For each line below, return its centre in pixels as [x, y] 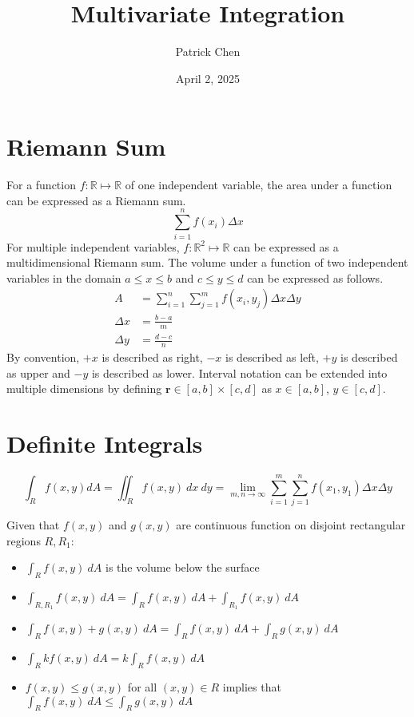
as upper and [38, 372]
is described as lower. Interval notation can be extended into [239, 372]
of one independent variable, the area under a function [259, 185]
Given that [33, 525]
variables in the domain [64, 277]
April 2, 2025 [208, 78]
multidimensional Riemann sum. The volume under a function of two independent [207, 262]
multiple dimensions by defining [84, 388]
